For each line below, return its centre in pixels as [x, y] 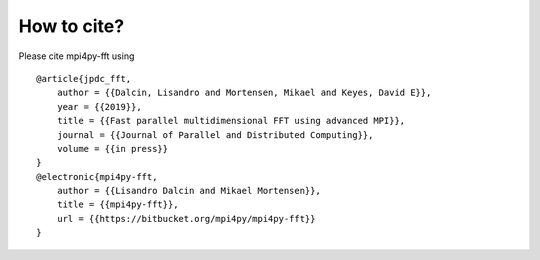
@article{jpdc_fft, [84, 78]
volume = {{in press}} [112, 148]
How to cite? [71, 26]
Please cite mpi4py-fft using [76, 56]
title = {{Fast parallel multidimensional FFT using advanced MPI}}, [231, 121]
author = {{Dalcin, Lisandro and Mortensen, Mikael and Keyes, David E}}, [244, 93]
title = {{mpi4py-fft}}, [117, 204]
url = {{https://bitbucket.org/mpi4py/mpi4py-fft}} [186, 218]
